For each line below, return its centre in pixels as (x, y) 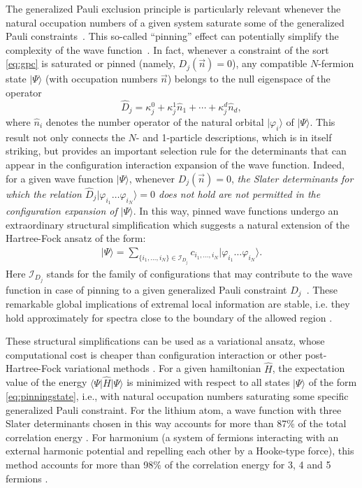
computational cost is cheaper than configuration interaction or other (154, 354)
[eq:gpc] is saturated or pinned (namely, (90, 63)
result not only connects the (65, 137)
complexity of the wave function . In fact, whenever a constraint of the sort (167, 49)
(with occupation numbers (101, 79)
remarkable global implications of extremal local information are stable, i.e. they (178, 304)
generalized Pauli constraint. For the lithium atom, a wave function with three (174, 409)
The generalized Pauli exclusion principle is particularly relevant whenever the (173, 8)
